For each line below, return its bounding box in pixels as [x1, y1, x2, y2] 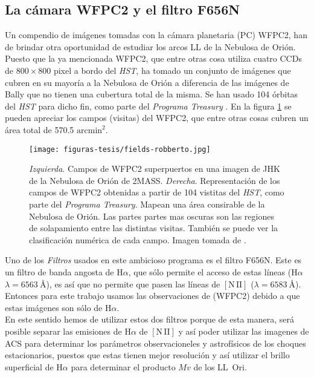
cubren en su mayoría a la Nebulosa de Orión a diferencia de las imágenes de [5, 76, 289, 88]
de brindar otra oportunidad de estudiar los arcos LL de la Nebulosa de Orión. [5, 40, 296, 53]
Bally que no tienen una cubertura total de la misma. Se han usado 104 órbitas [5, 88, 298, 100]
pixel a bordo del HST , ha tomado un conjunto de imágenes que [53, 64, 291, 76]
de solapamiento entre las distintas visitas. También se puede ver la [29, 221, 278, 234]
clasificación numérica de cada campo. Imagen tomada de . [29, 233, 246, 246]
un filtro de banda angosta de [5, 265, 114, 278]
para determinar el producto [71, 360, 176, 373]
